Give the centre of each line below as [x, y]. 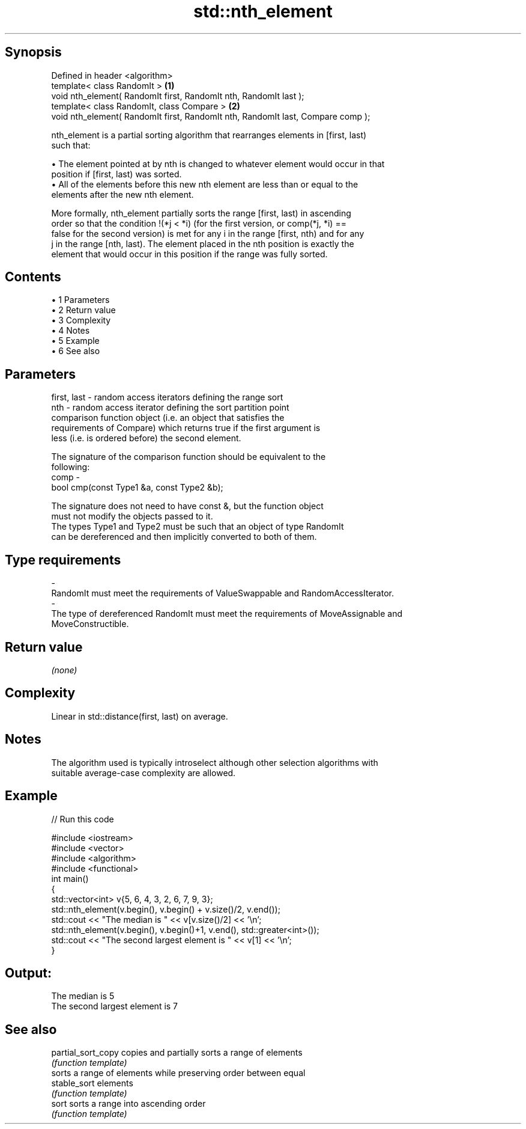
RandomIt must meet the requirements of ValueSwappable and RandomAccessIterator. [222, 593]
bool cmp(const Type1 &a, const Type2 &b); [137, 488]
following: [71, 467]
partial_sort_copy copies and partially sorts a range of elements [177, 1053]
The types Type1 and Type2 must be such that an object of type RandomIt [198, 527]
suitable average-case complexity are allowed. [144, 773]
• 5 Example [75, 341]
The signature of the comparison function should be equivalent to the [189, 457]
